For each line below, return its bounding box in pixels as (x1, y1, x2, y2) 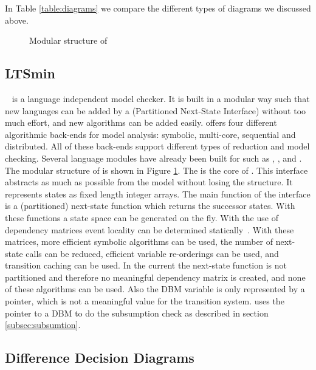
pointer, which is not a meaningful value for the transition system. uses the (5, 295, 284, 307)
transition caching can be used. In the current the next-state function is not (5, 259, 287, 272)
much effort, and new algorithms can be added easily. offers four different (5, 116, 277, 129)
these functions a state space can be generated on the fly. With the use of (5, 211, 278, 224)
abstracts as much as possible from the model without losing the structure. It (5, 176, 293, 188)
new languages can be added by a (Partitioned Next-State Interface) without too (5, 104, 306, 117)
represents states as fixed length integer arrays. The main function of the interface (5, 187, 311, 200)
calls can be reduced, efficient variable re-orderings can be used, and (26, 247, 279, 259)
